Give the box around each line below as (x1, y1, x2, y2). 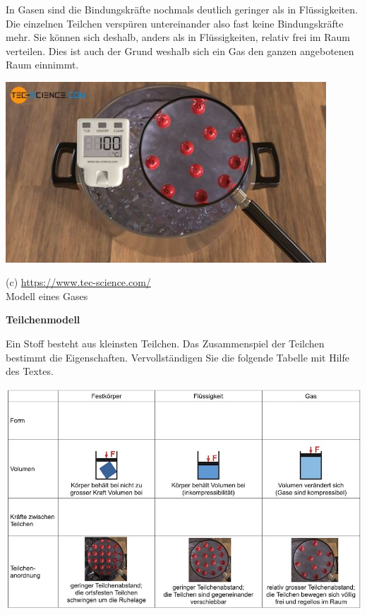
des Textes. (6, 364, 54, 378)
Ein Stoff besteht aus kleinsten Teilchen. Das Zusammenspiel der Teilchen (6, 335, 325, 350)
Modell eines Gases (6, 288, 88, 303)
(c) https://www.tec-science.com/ (6, 275, 151, 289)
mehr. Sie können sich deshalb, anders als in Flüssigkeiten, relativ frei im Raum (6, 30, 350, 44)
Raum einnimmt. (6, 57, 79, 72)
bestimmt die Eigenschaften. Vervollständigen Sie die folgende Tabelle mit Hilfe (6, 350, 349, 364)
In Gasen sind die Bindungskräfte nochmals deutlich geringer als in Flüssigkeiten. (6, 2, 358, 16)
